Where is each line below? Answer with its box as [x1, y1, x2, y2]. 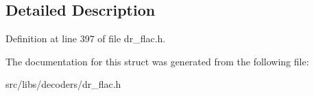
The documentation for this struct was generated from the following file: [5, 54, 309, 68]
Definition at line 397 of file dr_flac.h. [5, 31, 166, 46]
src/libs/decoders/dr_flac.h [5, 77, 121, 91]
